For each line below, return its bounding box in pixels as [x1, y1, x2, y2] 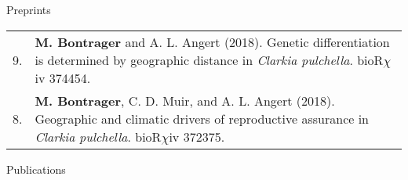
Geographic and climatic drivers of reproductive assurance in [35, 109, 370, 128]
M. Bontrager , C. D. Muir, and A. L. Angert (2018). [35, 91, 335, 110]
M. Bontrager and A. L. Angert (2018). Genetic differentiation [35, 32, 390, 51]
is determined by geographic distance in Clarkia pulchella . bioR [35, 50, 384, 69]
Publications [6, 160, 66, 177]
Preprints [6, 2, 51, 17]
